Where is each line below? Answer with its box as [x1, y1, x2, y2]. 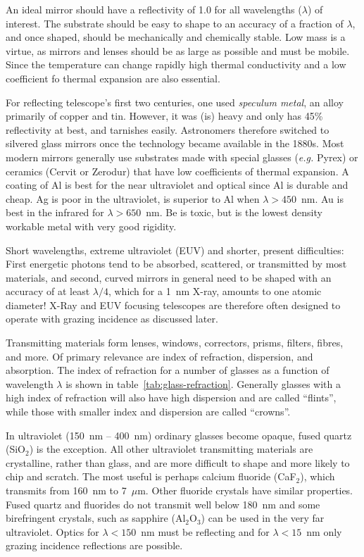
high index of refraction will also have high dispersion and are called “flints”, [6, 390, 337, 405]
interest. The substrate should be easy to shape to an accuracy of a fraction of [6, 15, 344, 30]
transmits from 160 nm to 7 [6, 483, 127, 497]
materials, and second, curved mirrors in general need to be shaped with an [6, 270, 332, 284]
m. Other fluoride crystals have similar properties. [137, 483, 353, 497]
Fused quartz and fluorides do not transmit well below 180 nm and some [6, 496, 320, 511]
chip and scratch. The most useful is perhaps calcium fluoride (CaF [6, 469, 296, 484]
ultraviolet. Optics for [6, 524, 99, 539]
